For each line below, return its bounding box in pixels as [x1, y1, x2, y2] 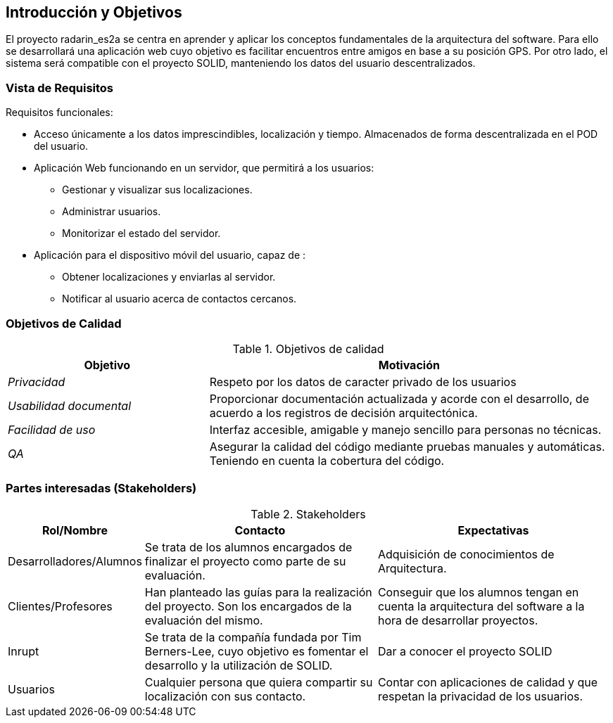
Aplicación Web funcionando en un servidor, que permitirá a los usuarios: [34, 162, 374, 174]
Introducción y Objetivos [6, 4, 182, 21]
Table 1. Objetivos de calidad [232, 341, 384, 356]
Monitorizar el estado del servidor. [62, 227, 221, 240]
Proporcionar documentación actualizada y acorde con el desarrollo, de [209, 391, 589, 406]
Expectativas [457, 523, 529, 537]
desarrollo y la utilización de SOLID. [144, 658, 333, 672]
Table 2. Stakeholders [251, 506, 366, 521]
